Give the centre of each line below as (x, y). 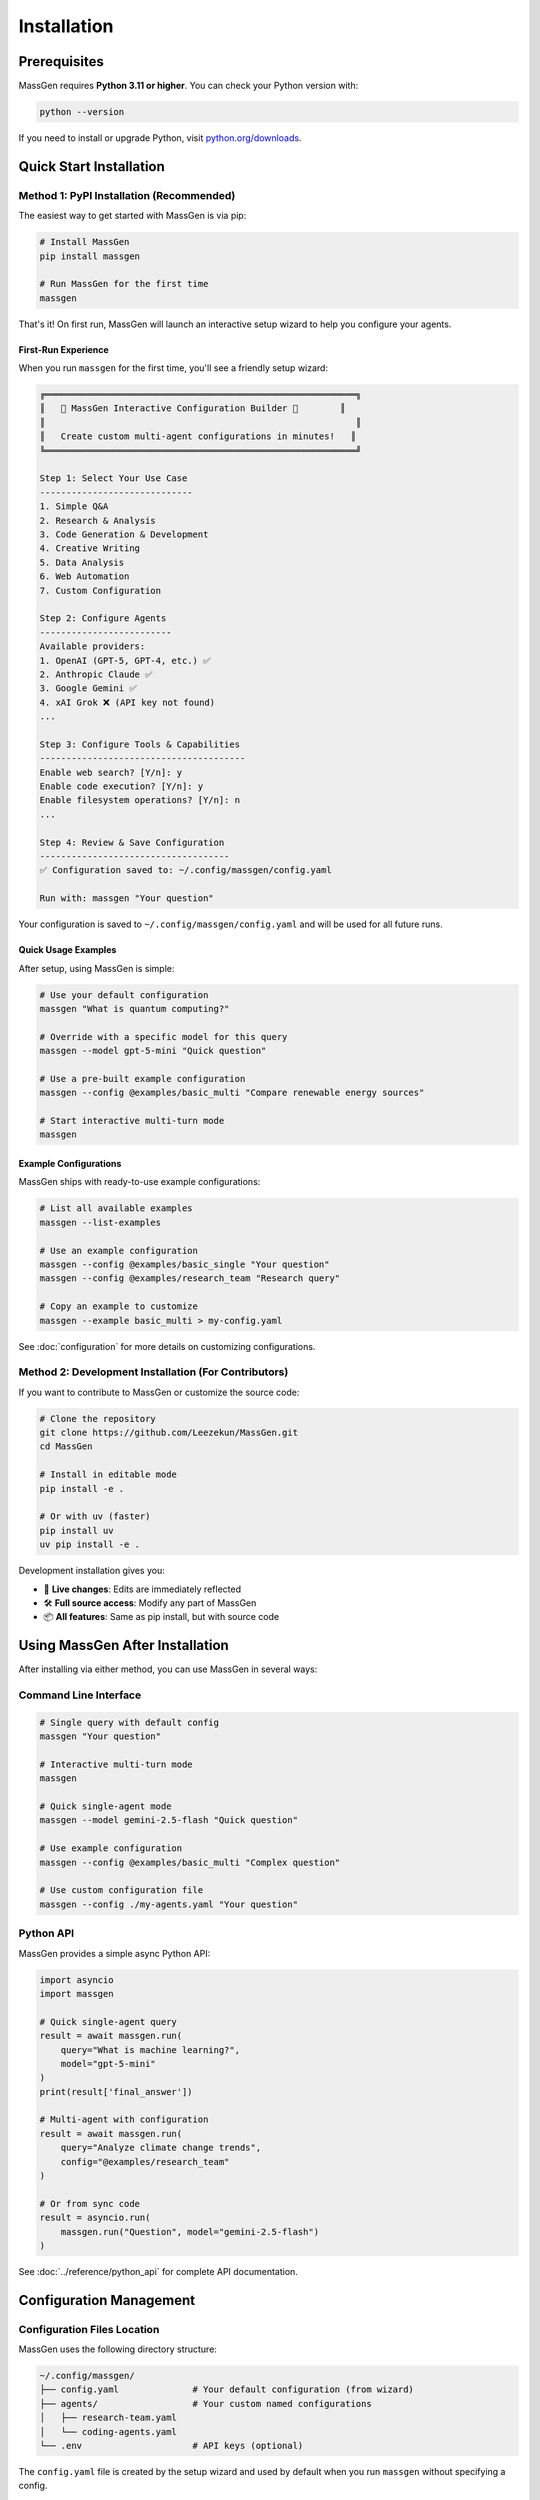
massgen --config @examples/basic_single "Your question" (184, 1264)
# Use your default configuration (124, 994)
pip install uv (76, 1530)
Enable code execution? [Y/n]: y (121, 786)
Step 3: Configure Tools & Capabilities (139, 744)
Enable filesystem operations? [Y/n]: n (139, 800)
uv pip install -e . (89, 1544)
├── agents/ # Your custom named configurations (205, 2403)
